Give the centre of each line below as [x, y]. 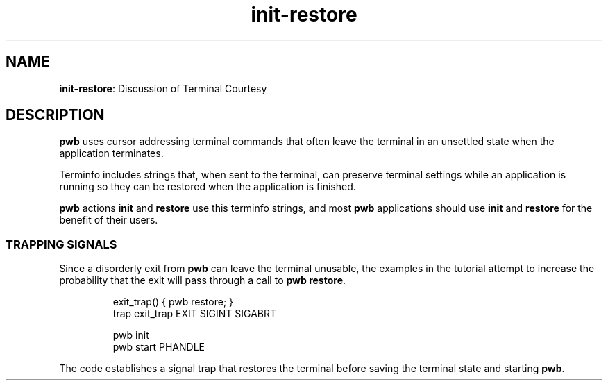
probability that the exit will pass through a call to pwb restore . [203, 280]
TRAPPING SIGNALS [61, 244]
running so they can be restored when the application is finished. [208, 187]
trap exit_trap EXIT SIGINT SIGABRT [194, 314]
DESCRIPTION [55, 115]
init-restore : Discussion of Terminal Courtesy [163, 88]
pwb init [131, 335]
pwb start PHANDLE [159, 347]
